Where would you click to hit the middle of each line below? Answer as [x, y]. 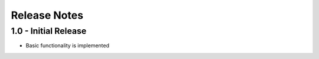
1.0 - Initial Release [49, 31]
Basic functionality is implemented [67, 46]
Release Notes [47, 15]
